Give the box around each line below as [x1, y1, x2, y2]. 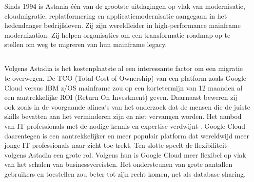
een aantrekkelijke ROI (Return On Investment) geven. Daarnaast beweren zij [4, 92, 237, 102]
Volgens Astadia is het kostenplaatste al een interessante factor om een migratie [4, 63, 243, 73]
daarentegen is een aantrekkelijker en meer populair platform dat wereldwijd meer [4, 130, 250, 140]
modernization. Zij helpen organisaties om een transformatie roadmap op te [4, 29, 231, 40]
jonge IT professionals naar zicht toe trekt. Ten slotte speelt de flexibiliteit [4, 140, 227, 150]
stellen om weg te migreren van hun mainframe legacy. [4, 39, 167, 49]
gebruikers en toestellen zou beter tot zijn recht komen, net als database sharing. [4, 168, 246, 179]
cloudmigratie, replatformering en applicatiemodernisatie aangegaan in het [4, 10, 227, 21]
